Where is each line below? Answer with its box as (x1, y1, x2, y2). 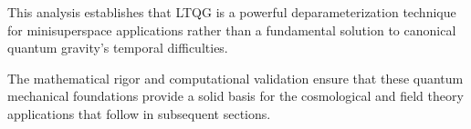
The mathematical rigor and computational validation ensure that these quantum (7, 68, 464, 87)
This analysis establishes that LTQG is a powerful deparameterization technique (7, 3, 456, 21)
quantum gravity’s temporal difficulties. (7, 38, 228, 57)
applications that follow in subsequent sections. (7, 104, 271, 123)
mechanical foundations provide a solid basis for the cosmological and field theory (7, 86, 464, 105)
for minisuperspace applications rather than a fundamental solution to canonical (7, 20, 456, 39)
